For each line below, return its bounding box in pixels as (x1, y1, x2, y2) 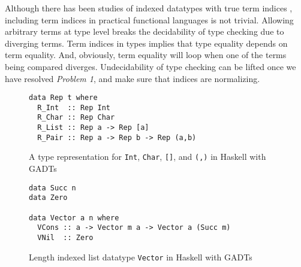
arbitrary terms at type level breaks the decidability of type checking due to (5, 25, 284, 38)
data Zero (29, 193, 68, 202)
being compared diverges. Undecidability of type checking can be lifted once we (5, 60, 296, 72)
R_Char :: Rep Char (37, 113, 115, 122)
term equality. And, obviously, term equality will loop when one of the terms (5, 48, 287, 61)
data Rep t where (29, 93, 98, 102)
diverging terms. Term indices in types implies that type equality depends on (5, 37, 288, 49)
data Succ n (29, 183, 76, 192)
